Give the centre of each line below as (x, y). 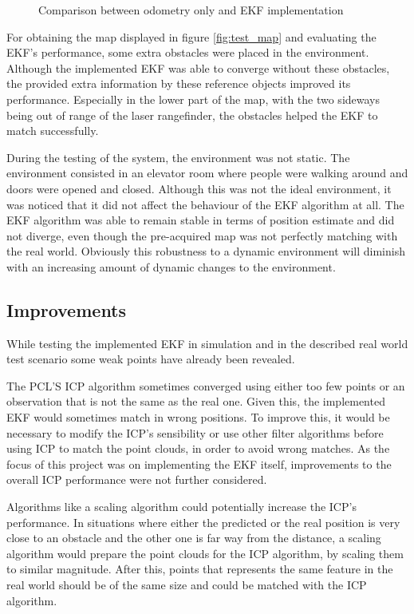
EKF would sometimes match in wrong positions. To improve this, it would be (198, 417)
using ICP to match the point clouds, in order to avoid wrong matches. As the (198, 448)
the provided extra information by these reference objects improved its (179, 83)
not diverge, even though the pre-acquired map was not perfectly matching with (202, 235)
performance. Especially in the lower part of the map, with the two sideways (193, 99)
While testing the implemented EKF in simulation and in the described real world (207, 343)
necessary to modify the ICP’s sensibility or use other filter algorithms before (195, 432)
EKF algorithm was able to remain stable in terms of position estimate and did (201, 220)
